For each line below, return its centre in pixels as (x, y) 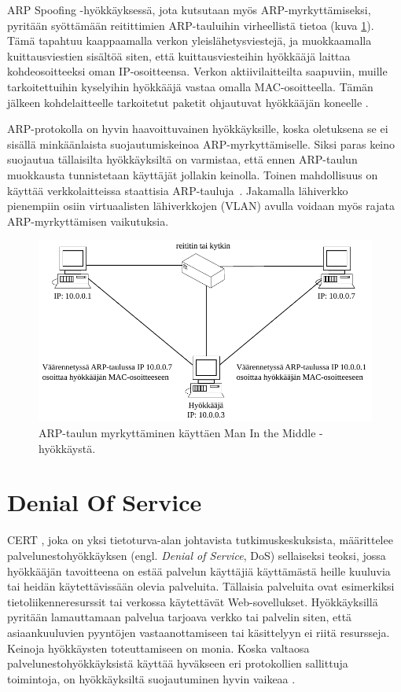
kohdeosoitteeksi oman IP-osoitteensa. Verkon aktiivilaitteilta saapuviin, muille (197, 71)
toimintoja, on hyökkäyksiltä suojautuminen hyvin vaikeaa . (151, 678)
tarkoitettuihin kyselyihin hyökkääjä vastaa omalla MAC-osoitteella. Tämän (190, 86)
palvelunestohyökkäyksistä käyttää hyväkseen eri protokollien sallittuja (178, 663)
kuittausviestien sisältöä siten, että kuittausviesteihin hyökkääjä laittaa (179, 55)
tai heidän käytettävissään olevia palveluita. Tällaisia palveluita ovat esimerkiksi (201, 586)
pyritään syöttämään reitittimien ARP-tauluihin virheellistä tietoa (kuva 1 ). (191, 25)
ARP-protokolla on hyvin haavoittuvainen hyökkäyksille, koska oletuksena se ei (198, 129)
